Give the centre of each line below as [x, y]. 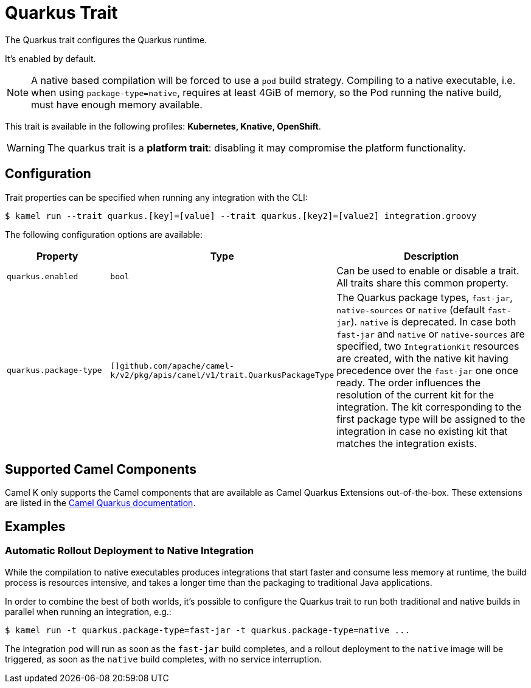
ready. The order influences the [409, 382]
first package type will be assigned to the [431, 419]
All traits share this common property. [422, 283]
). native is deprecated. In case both [433, 321]
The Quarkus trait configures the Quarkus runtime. [106, 40]
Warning [26, 148]
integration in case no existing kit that [422, 431]
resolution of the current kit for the [415, 394]
